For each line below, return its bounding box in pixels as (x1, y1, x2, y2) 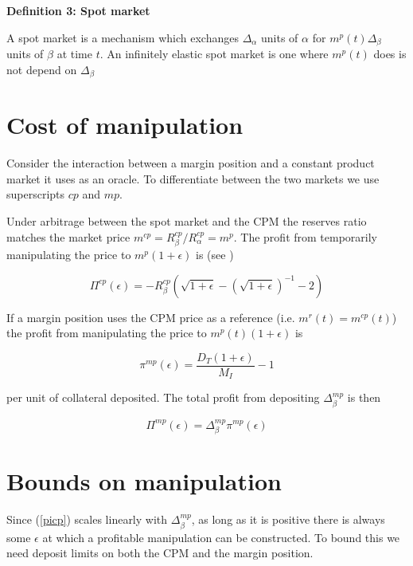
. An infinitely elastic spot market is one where (99, 45, 329, 62)
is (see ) (196, 246, 234, 263)
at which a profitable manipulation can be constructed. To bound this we (42, 529, 400, 545)
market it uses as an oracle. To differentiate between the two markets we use (6, 170, 380, 187)
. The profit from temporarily (233, 228, 378, 245)
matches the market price (6, 228, 131, 245)
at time (56, 45, 92, 62)
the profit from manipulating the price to (6, 324, 207, 341)
